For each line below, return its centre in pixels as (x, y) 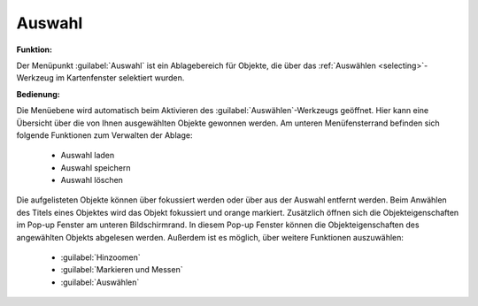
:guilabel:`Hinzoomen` (100, 257)
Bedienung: (39, 94)
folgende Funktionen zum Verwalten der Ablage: (104, 135)
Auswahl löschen (92, 180)
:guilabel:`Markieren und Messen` (122, 270)
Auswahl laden (88, 156)
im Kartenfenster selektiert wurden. (120, 78)
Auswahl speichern (96, 167)
